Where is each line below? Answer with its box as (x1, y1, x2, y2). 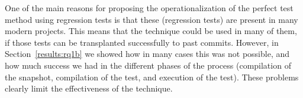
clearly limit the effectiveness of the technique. (5, 82, 173, 94)
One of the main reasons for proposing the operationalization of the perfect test (5, 2, 294, 13)
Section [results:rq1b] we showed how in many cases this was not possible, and (5, 48, 290, 60)
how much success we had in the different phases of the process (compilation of (5, 59, 291, 71)
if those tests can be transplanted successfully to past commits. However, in (5, 36, 279, 48)
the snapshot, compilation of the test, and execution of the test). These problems (5, 70, 299, 83)
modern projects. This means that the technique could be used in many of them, (5, 25, 297, 37)
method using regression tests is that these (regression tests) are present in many (5, 13, 298, 25)
